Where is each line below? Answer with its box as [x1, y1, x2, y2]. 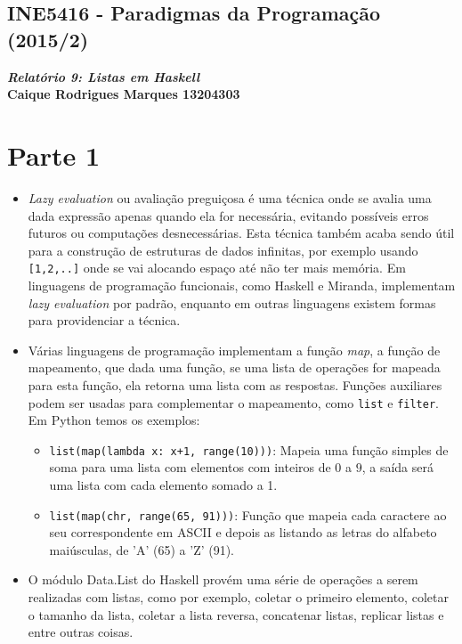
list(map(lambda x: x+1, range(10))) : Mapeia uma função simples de [49, 440, 449, 459]
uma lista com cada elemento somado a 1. [49, 476, 278, 493]
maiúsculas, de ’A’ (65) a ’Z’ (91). [49, 540, 235, 558]
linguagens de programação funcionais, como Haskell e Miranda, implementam [28, 275, 456, 294]
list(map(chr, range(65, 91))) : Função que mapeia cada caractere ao [49, 505, 447, 524]
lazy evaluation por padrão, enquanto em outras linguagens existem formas [28, 293, 436, 312]
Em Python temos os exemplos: [28, 411, 200, 429]
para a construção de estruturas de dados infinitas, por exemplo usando [28, 240, 418, 259]
